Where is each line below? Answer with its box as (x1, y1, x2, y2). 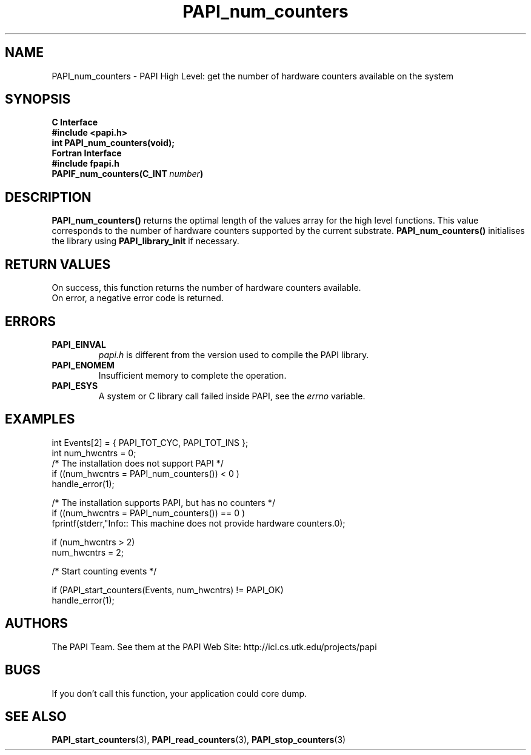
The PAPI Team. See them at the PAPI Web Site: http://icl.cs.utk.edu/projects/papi (52, 641, 377, 652)
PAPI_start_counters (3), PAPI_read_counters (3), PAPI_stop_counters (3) (52, 734, 346, 745)
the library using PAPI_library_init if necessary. (52, 236, 239, 247)
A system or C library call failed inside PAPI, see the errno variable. (98, 390, 366, 401)
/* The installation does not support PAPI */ (52, 457, 224, 468)
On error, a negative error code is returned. (52, 293, 224, 304)
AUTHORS (5, 616, 68, 631)
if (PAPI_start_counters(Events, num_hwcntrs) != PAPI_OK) (52, 584, 284, 595)
